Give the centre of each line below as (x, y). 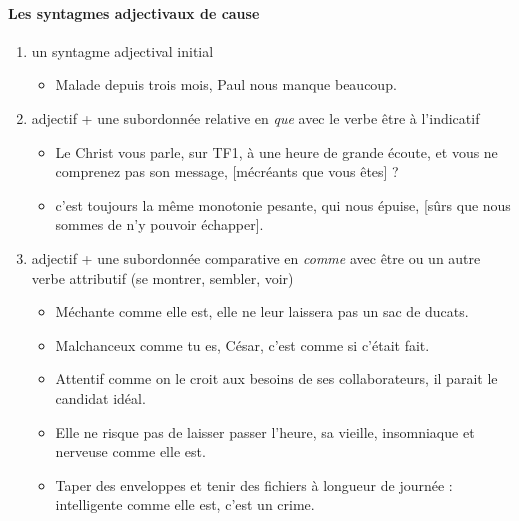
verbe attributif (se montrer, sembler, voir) (162, 277)
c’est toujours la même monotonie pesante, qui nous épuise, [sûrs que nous (283, 204)
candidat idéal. (100, 397)
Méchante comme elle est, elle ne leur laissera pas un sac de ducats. (262, 311)
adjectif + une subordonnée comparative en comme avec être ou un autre (256, 257)
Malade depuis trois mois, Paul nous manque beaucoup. (226, 84)
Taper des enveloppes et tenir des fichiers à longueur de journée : (254, 484)
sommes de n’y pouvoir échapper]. (159, 224)
